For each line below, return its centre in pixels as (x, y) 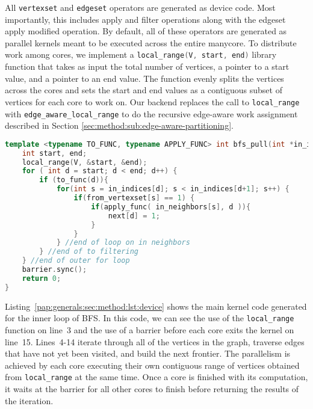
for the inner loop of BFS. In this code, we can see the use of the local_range (150, 318)
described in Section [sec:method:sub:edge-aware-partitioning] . (119, 125)
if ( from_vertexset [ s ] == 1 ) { (134, 198)
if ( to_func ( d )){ (74, 180)
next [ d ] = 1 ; (134, 216)
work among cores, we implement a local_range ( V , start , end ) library (141, 54)
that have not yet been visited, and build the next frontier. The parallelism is (148, 353)
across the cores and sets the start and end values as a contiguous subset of (144, 90)
